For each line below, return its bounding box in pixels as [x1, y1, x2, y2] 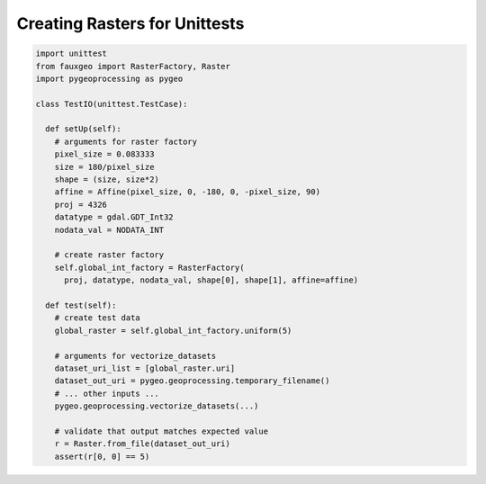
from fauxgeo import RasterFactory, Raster [35, 61, 231, 71]
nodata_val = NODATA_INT [54, 225, 165, 235]
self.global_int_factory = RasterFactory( [54, 262, 245, 273]
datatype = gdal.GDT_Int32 [54, 212, 175, 222]
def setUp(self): [45, 124, 121, 134]
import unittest [35, 49, 108, 58]
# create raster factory [54, 250, 165, 260]
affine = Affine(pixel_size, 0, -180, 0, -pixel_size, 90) [54, 187, 321, 197]
